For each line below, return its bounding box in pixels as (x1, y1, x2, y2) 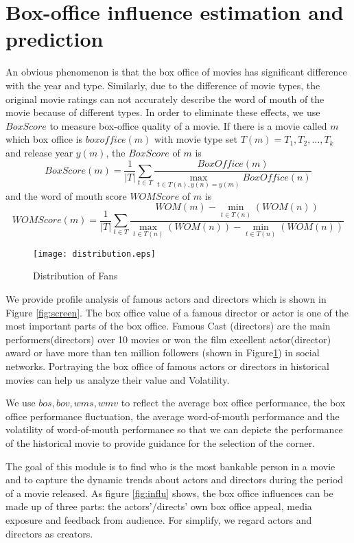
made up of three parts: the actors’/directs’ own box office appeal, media (5, 499, 312, 513)
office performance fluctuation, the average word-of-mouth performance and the (5, 408, 340, 423)
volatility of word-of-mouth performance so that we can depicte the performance (5, 422, 343, 437)
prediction (5, 25, 104, 53)
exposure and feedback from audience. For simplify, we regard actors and (5, 512, 312, 527)
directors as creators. (5, 526, 93, 540)
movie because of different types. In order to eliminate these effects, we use (5, 105, 320, 119)
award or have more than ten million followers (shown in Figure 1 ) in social (5, 345, 320, 360)
